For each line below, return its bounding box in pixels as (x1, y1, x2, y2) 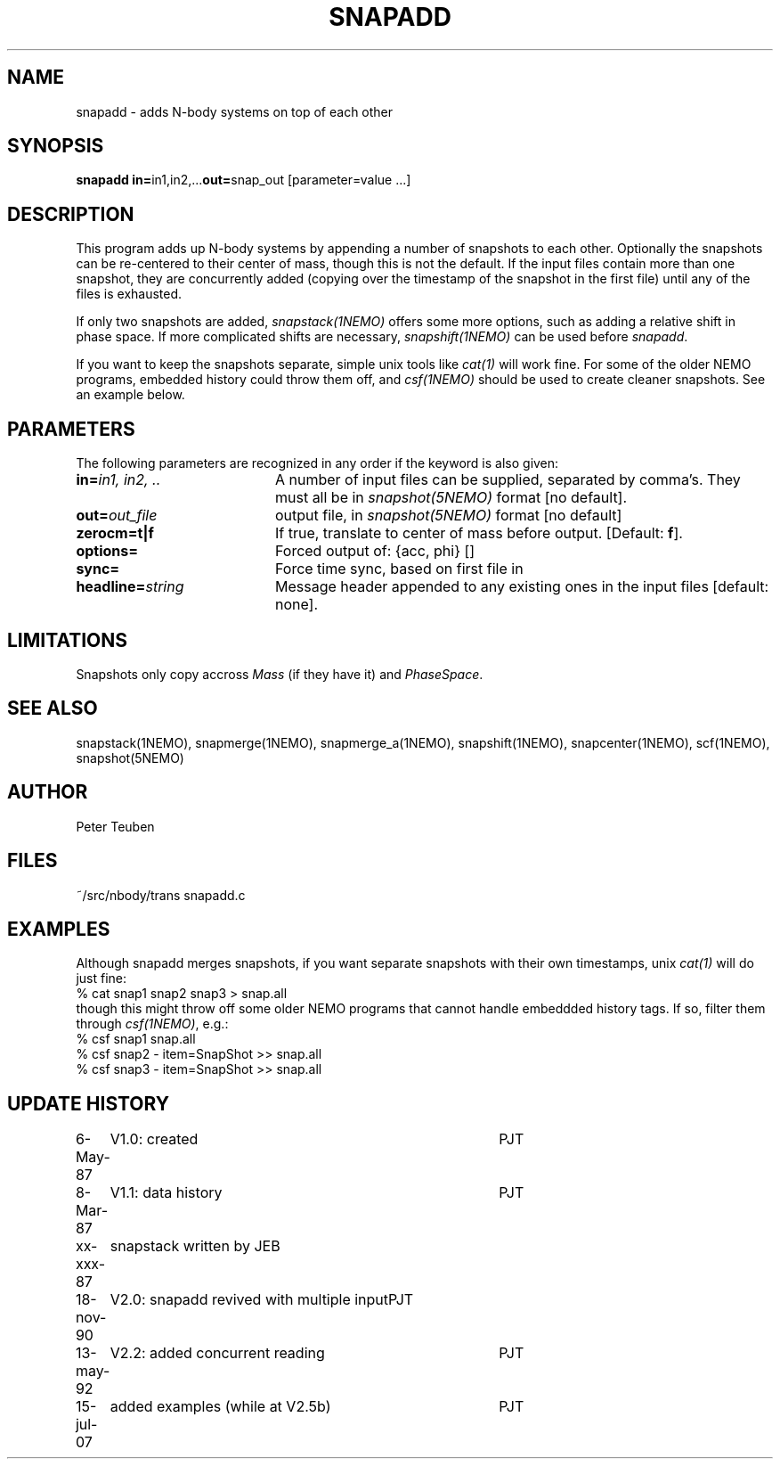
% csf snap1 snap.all (76, 1031, 196, 1047)
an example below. (76, 387, 185, 403)
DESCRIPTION (7, 202, 134, 225)
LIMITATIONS (7, 628, 128, 651)
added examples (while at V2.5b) (110, 1397, 331, 1416)
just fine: (76, 971, 127, 987)
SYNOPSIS (7, 135, 104, 158)
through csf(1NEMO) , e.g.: (76, 1016, 229, 1032)
